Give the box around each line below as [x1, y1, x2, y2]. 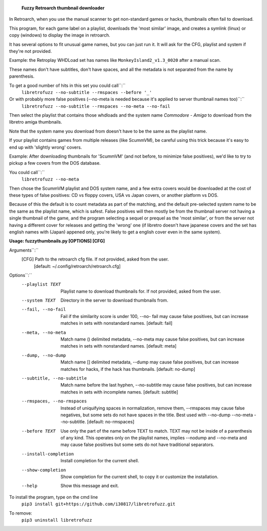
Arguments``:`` [9, 247, 39, 253]
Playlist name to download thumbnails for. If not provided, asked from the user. [60, 288, 221, 294]
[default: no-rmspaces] [87, 419, 134, 425]
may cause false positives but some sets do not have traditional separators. [60, 442, 215, 447]
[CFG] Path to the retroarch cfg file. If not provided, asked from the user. [21, 256, 169, 262]
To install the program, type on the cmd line [9, 494, 98, 500]
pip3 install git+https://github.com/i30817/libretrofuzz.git [21, 501, 176, 507]
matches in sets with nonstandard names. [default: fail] [60, 320, 173, 326]
